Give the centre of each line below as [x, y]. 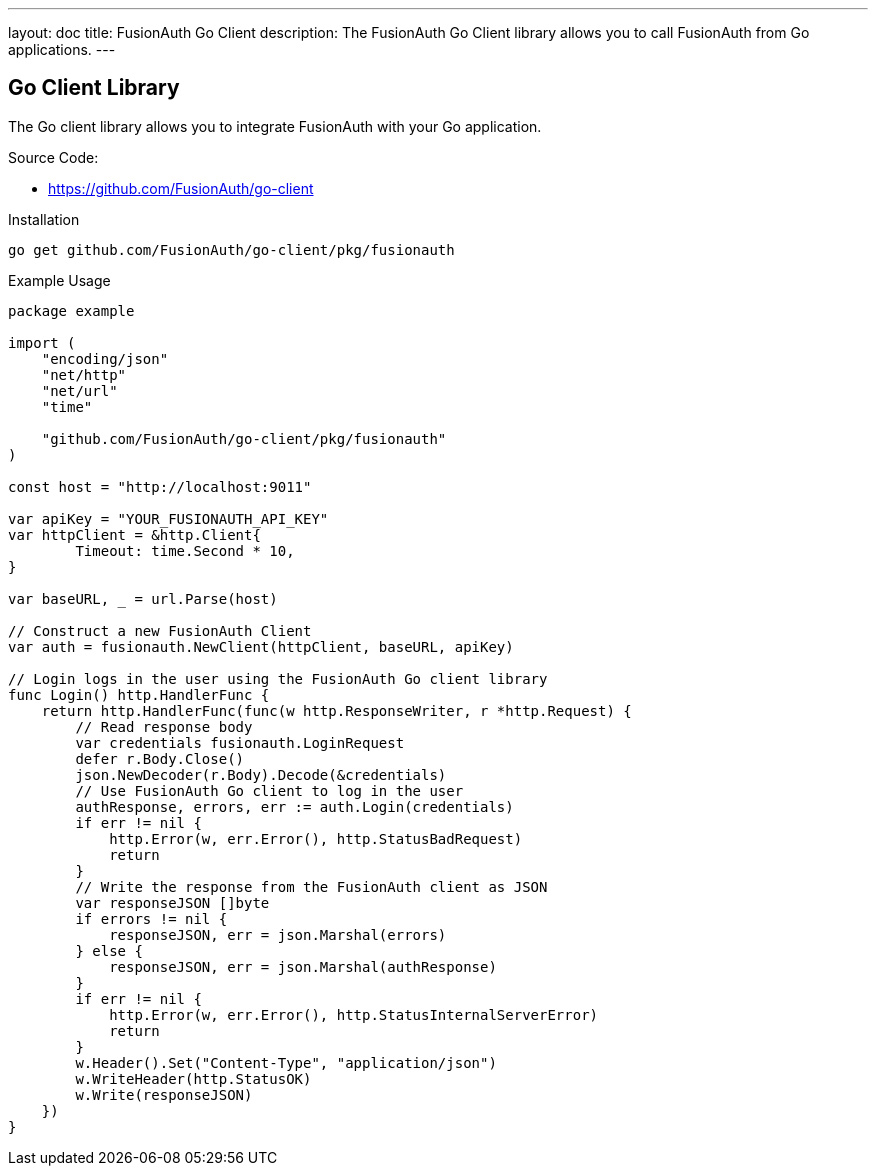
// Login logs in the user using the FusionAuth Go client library [278, 678]
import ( [42, 342]
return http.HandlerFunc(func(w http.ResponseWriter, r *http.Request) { [336, 710]
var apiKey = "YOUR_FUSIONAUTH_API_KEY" [168, 518]
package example [71, 310]
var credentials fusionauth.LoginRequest [240, 742]
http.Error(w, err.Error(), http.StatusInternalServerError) [354, 1014]
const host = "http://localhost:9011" [160, 486]
